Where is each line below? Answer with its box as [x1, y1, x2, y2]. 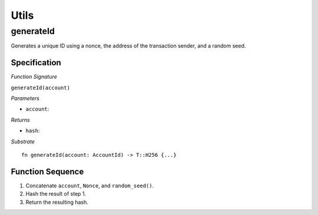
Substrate [11, 138, 35, 145]
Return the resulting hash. [25, 199, 88, 206]
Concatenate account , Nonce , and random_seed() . [25, 182, 154, 189]
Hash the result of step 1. [25, 190, 87, 197]
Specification [11, 58, 61, 68]
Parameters [11, 95, 39, 102]
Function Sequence [11, 166, 84, 176]
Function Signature [11, 73, 57, 80]
